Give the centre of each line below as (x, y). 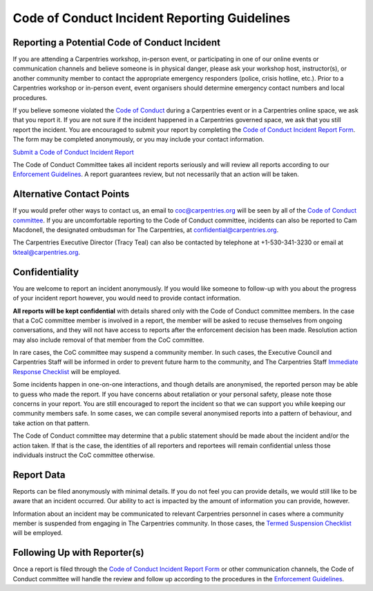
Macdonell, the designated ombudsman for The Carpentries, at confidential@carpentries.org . (146, 230)
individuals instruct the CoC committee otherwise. (84, 455)
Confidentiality (46, 272)
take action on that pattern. (51, 423)
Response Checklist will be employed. (67, 371)
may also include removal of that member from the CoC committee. (108, 340)
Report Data (39, 475)
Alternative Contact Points (71, 194)
